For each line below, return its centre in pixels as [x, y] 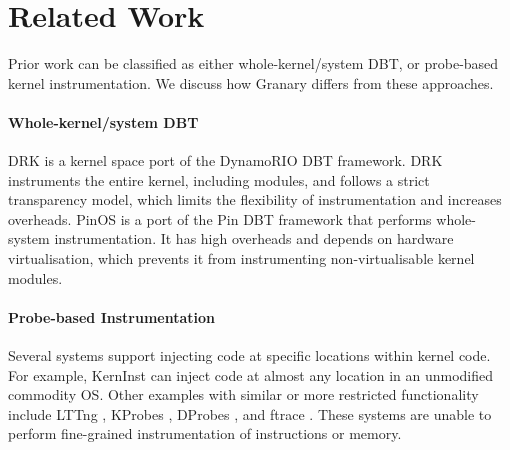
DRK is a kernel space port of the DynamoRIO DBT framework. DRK [225, 160]
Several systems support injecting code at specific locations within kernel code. [249, 355]
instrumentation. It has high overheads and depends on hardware [254, 238]
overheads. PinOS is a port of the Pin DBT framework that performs [220, 218]
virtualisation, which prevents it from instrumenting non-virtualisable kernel [241, 258]
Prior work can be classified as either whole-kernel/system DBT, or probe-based [253, 63]
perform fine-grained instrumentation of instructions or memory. [205, 433]
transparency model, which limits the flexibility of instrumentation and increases [255, 199]
